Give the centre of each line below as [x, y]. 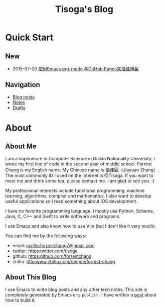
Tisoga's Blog [84, 9]
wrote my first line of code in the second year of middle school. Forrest [78, 164]
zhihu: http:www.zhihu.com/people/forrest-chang [64, 261]
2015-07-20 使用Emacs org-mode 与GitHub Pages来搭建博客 [75, 69]
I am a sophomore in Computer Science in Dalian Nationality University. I [80, 158]
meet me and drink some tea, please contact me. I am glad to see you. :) [80, 181]
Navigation [23, 85]
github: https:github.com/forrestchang [52, 256]
